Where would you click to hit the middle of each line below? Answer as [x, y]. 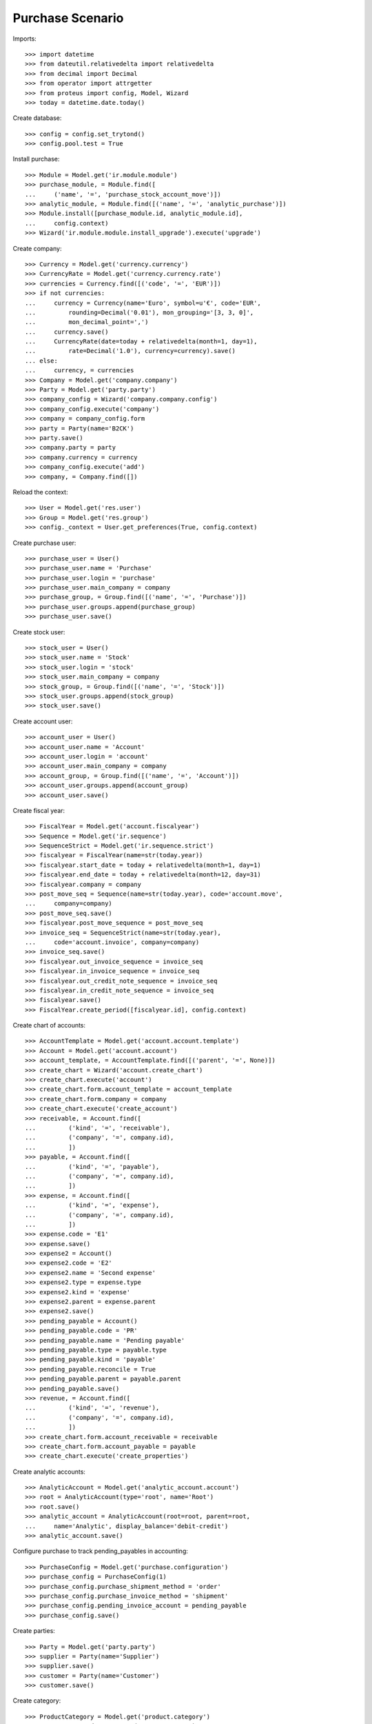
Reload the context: [40, 492]
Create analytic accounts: [49, 1472]
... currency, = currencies [80, 370]
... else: [41, 361]
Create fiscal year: [39, 810]
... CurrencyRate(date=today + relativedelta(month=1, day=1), [141, 342]
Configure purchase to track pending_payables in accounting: [101, 1551]
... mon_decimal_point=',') [87, 322]
